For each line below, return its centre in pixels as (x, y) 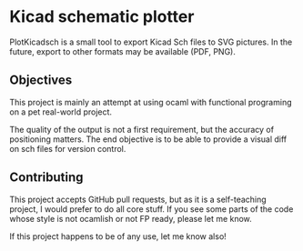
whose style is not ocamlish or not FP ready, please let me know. (131, 218)
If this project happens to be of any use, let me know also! (118, 236)
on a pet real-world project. (61, 112)
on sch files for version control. (68, 148)
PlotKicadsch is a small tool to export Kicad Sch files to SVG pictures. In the (151, 42)
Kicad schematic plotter (102, 17)
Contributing (46, 178)
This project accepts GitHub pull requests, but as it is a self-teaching (138, 199)
